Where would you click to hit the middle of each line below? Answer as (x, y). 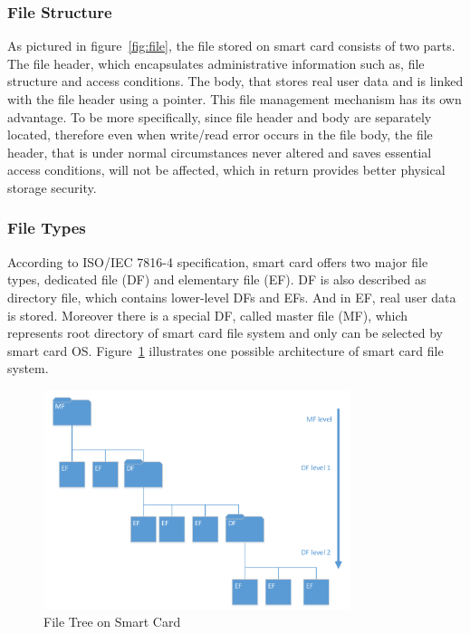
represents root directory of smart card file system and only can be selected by (225, 333)
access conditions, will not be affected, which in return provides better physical (226, 170)
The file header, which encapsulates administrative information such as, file (216, 63)
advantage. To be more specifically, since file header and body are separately (220, 116)
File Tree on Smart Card (112, 622)
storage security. (52, 187)
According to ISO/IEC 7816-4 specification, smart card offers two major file (218, 261)
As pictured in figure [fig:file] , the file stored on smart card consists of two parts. (231, 46)
